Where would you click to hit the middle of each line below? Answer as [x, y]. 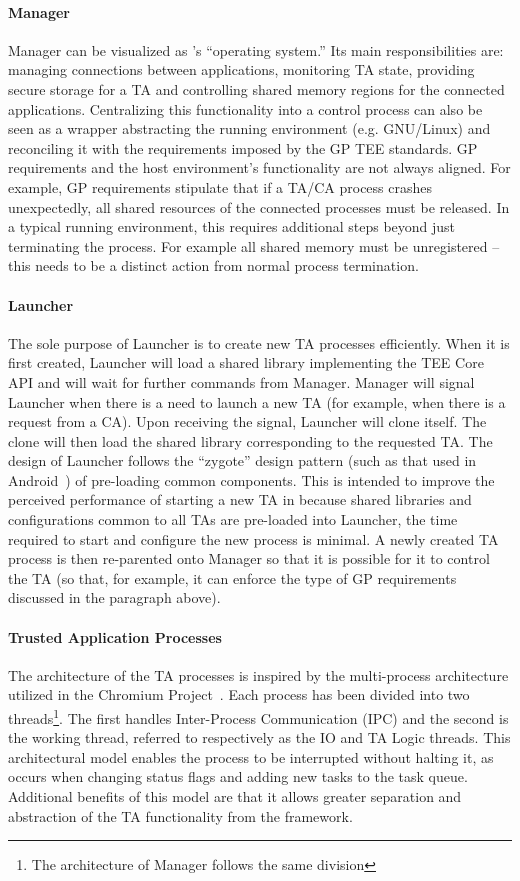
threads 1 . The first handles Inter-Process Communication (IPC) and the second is [258, 716]
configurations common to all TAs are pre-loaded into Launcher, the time [233, 519]
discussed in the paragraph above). [114, 597]
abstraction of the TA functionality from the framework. [180, 815]
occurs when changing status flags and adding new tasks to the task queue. [238, 776]
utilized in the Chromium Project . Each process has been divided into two [239, 694]
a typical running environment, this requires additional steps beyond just [232, 226]
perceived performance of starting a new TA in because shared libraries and [240, 499]
